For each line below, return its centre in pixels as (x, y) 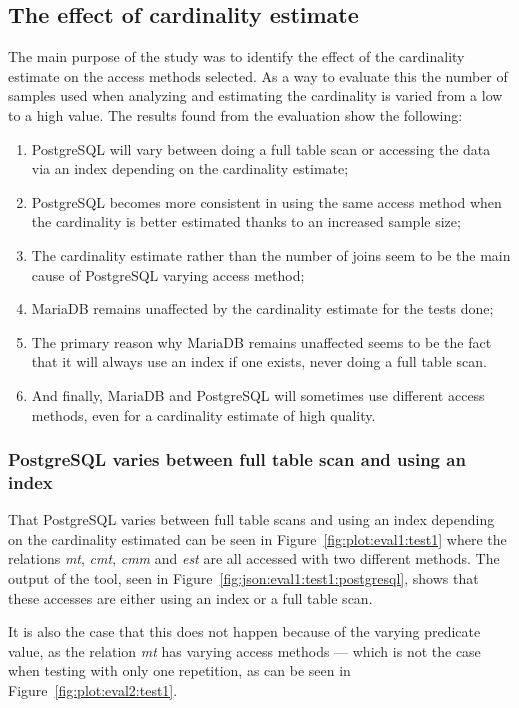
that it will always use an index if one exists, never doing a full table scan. (259, 361)
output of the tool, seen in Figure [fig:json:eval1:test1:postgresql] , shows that (243, 578)
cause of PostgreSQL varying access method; (168, 274)
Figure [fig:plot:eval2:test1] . (93, 690)
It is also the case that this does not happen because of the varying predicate (244, 631)
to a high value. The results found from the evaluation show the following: (235, 114)
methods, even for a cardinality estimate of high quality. (203, 414)
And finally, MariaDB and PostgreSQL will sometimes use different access (258, 394)
